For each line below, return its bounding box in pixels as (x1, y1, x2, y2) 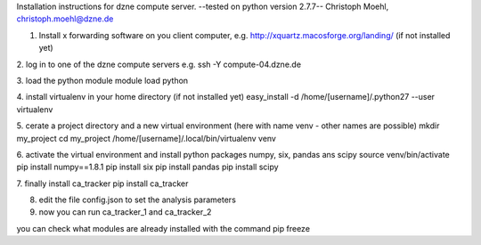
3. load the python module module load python (16, 75, 189, 86)
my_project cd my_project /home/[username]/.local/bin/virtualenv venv (16, 133, 276, 143)
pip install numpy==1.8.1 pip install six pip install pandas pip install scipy (16, 161, 280, 173)
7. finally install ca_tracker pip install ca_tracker (16, 178, 189, 189)
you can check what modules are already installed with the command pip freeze (16, 223, 311, 233)
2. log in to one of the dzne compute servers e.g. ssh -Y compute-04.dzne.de (16, 59, 302, 69)
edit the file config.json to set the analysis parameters (38, 194, 236, 205)
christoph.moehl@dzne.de (16, 13, 114, 24)
